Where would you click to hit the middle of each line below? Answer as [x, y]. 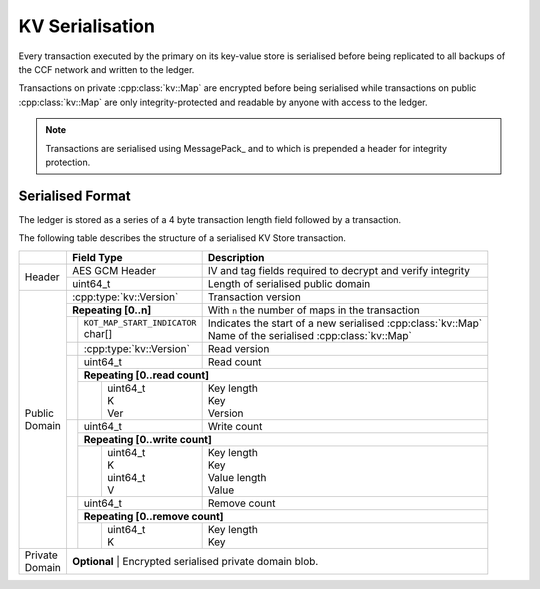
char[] [98, 334]
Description [236, 257]
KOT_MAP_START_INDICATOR [140, 323]
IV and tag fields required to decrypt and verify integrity [338, 270]
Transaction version [254, 297]
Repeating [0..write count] [147, 439]
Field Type [97, 257]
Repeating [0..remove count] [153, 516]
